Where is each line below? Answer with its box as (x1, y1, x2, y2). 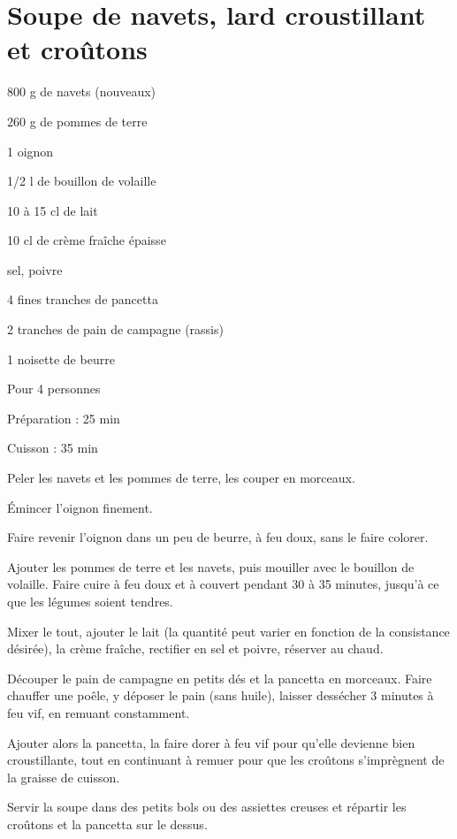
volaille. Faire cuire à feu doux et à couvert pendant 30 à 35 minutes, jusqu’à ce (7, 575, 439, 593)
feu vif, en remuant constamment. (7, 703, 190, 721)
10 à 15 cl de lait (7, 201, 98, 219)
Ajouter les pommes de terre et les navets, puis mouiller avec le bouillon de (7, 557, 415, 576)
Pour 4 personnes (7, 379, 101, 398)
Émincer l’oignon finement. (7, 498, 153, 516)
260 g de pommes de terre (7, 111, 148, 130)
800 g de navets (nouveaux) (7, 82, 156, 101)
